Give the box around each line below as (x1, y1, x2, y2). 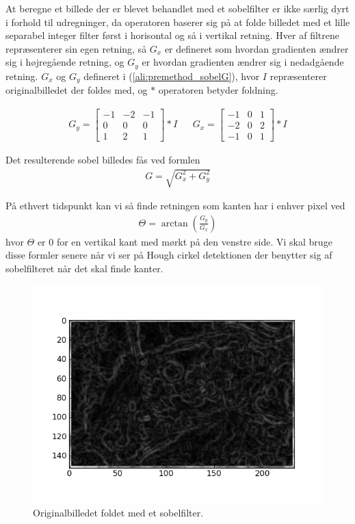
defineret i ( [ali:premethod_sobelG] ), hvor (83, 68, 260, 83)
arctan (161, 218, 188, 228)
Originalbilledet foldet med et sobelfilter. (33, 505, 204, 519)
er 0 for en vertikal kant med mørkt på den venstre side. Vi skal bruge (37, 234, 332, 248)
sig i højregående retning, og (5, 55, 124, 69)
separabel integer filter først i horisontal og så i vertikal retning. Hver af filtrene (5, 28, 339, 42)
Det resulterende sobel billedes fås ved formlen (5, 153, 200, 166)
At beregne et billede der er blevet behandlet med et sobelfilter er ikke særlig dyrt (5, 1, 350, 15)
